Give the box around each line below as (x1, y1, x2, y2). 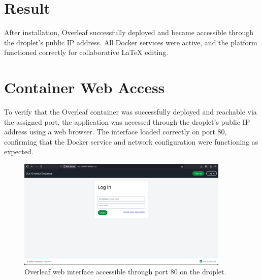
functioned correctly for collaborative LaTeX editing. (4, 47, 169, 58)
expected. (4, 146, 34, 157)
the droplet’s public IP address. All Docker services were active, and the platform (4, 37, 257, 47)
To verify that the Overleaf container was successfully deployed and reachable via (4, 106, 257, 117)
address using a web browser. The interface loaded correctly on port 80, (4, 126, 227, 137)
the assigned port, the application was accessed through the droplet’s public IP (4, 116, 250, 127)
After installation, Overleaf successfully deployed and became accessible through (4, 27, 253, 38)
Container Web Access (4, 77, 165, 98)
